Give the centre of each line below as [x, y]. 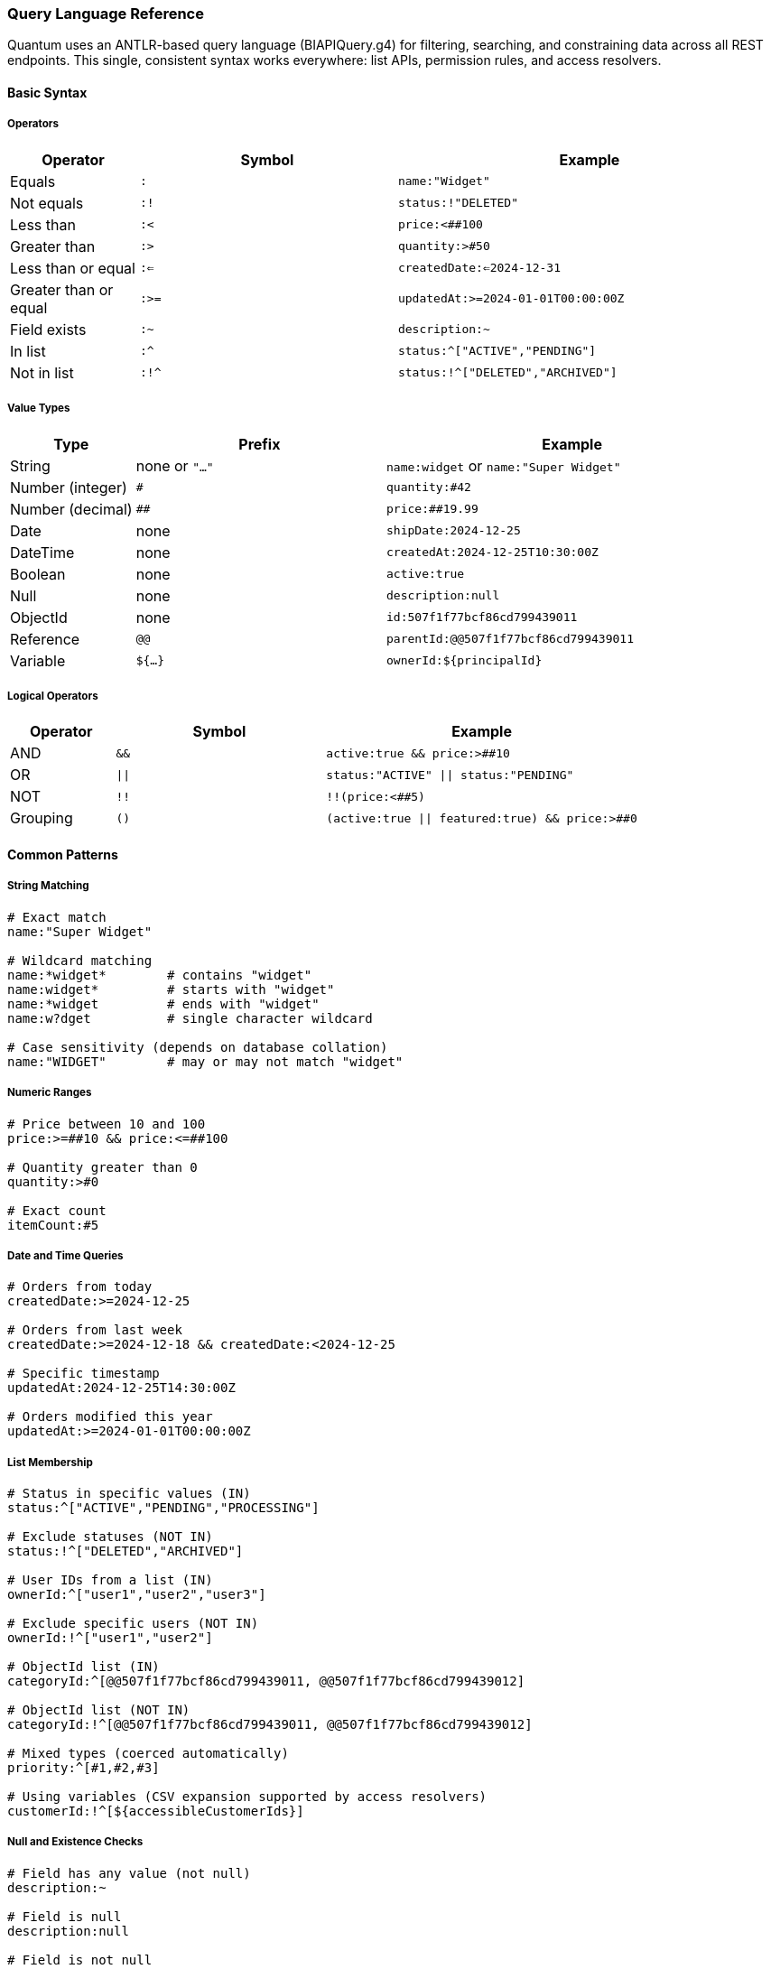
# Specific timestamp [84, 1374]
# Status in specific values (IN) [129, 1494]
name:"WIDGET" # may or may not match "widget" [205, 1061]
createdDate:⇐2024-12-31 [479, 268]
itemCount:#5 [53, 1225]
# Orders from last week [95, 1330]
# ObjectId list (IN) [84, 1667]
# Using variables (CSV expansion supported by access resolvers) [247, 1797]
